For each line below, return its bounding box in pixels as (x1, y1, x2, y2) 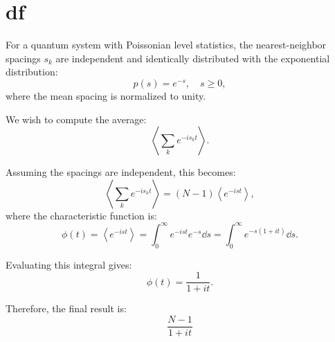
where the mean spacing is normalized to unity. (6, 88, 206, 102)
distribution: (6, 64, 58, 79)
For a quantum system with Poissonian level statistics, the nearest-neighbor (6, 37, 327, 52)
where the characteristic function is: (6, 208, 157, 222)
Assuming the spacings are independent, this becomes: (6, 165, 236, 179)
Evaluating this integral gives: (6, 257, 132, 271)
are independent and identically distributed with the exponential (55, 51, 330, 65)
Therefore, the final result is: (6, 301, 127, 316)
